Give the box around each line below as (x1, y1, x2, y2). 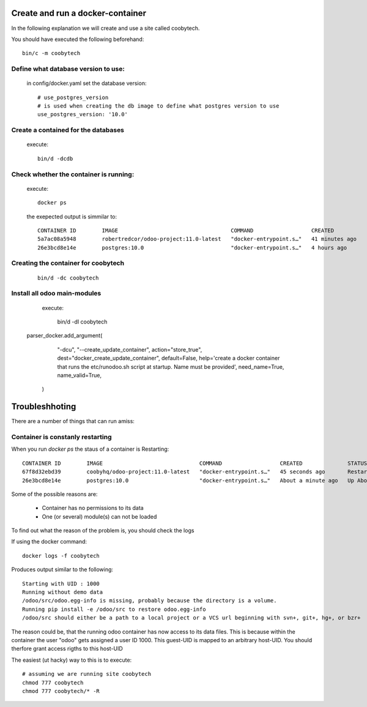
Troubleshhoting (11, 401, 76, 412)
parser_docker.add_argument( (26, 332, 103, 339)
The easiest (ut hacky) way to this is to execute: (11, 656, 132, 664)
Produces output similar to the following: (11, 566, 113, 573)
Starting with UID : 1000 (22, 580, 100, 587)
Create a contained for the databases (11, 126, 125, 135)
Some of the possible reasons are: (11, 490, 98, 498)
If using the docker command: (11, 538, 87, 546)
